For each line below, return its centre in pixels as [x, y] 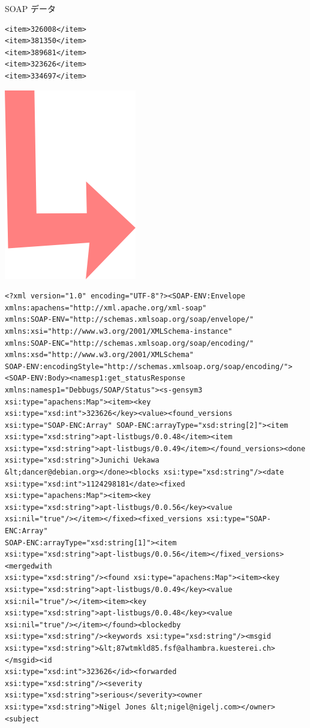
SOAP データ [30, 8]
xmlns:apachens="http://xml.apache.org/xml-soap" [106, 308]
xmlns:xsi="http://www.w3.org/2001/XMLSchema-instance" [119, 331]
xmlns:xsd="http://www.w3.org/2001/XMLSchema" [99, 355]
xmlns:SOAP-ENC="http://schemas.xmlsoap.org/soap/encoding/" [130, 343]
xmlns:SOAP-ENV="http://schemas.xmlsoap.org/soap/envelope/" [130, 320]
